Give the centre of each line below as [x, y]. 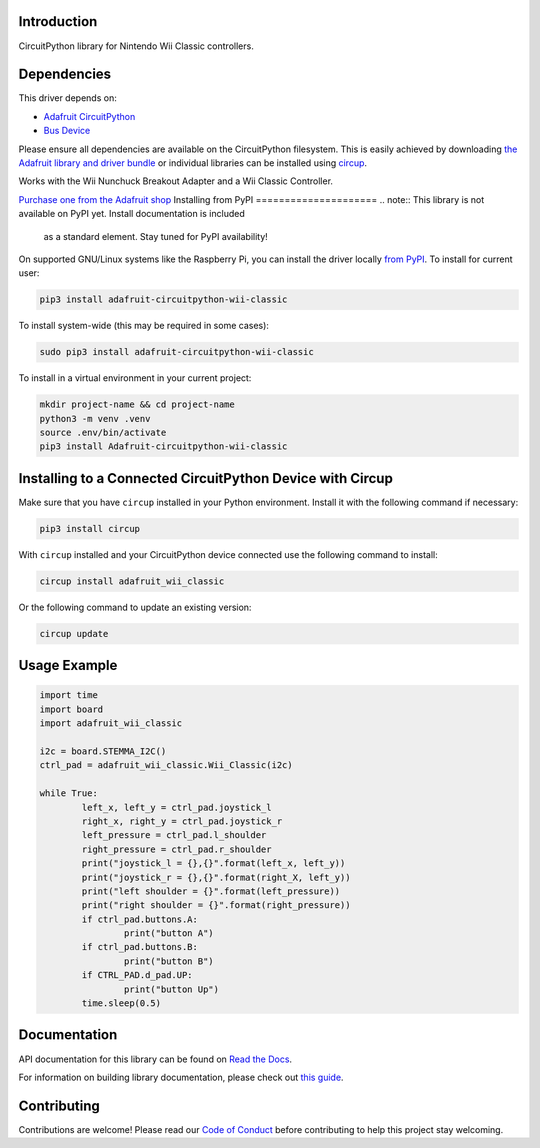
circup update [74, 633]
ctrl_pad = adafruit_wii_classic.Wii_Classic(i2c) [166, 765]
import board [71, 709]
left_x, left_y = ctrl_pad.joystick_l [176, 807]
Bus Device [67, 131]
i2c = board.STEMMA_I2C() [103, 751]
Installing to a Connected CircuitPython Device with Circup [206, 478]
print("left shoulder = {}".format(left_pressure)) [211, 891]
